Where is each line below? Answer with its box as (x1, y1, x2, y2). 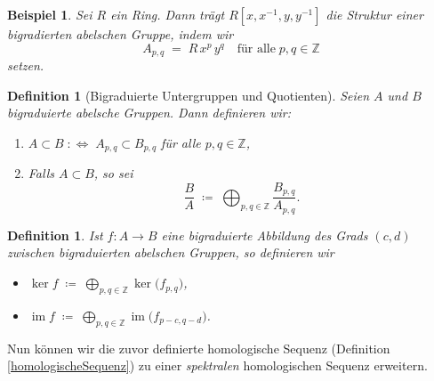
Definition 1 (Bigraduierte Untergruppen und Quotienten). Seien (7, 85, 370, 104)
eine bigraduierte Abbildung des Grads (161, 225, 368, 244)
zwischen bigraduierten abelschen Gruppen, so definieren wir (7, 243, 334, 262)
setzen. (7, 56, 44, 75)
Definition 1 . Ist (7, 225, 103, 244)
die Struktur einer (325, 5, 423, 23)
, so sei (93, 164, 133, 182)
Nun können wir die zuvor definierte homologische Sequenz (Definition (7, 338, 390, 357)
